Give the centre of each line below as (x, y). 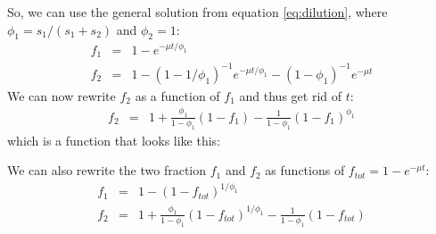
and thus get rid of (291, 95)
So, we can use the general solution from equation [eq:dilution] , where (197, 12)
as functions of (305, 170)
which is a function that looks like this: (114, 140)
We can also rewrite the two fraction (107, 170)
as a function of (177, 95)
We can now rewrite (62, 95)
